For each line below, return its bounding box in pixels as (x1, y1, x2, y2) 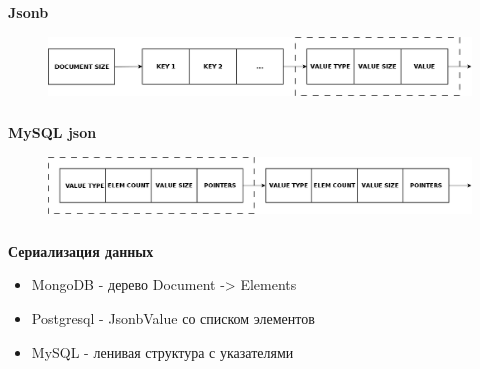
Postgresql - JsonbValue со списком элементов (31, 308, 315, 329)
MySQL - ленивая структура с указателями (31, 341, 294, 362)
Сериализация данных (8, 240, 154, 261)
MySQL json (8, 122, 97, 143)
